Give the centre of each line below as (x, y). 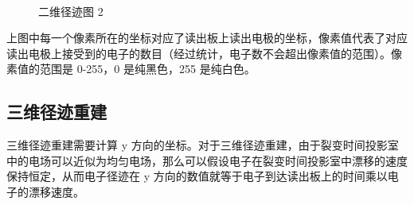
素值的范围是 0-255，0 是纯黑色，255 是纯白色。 (131, 69)
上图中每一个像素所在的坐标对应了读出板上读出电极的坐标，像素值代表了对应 (207, 38)
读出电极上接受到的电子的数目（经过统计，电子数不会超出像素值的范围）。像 (204, 53)
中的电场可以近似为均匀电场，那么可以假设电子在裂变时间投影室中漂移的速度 (207, 160)
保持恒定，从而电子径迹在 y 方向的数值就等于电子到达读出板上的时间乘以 (197, 176)
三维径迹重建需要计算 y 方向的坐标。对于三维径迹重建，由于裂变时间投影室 (203, 145)
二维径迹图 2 (71, 11)
